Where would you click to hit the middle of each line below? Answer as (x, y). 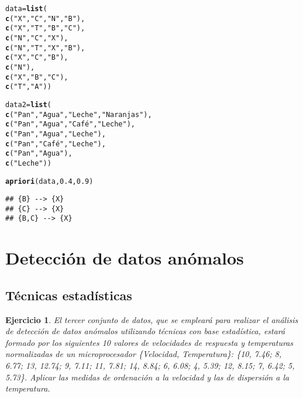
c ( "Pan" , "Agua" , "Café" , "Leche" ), (70, 124)
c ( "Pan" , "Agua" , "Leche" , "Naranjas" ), (79, 114)
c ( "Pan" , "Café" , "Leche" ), (56, 144)
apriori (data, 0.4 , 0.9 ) (49, 181)
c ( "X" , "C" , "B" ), (37, 58)
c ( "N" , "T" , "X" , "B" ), (45, 48)
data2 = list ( (28, 104)
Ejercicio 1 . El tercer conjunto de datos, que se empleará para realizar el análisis (152, 319)
